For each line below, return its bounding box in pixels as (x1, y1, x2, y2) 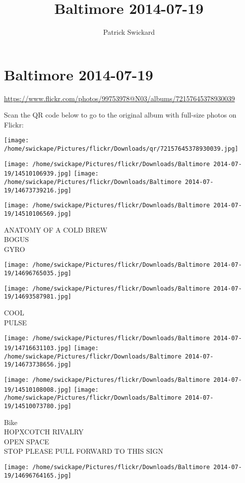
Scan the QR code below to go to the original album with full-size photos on (4, 110, 237, 120)
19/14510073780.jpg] (4, 402, 72, 410)
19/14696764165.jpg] (4, 472, 72, 479)
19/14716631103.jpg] (4, 344, 72, 352)
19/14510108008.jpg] (4, 386, 72, 393)
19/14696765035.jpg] (4, 270, 72, 277)
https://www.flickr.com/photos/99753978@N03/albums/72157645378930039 (4, 93, 235, 103)
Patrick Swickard (103, 27, 155, 37)
